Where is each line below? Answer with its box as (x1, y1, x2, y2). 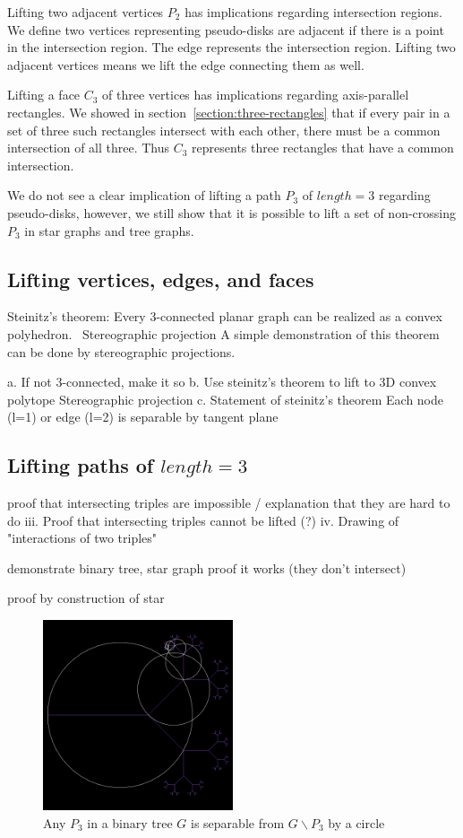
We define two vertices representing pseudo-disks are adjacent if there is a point (7, 20, 444, 39)
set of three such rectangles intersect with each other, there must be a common (7, 120, 441, 139)
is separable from (191, 813, 285, 832)
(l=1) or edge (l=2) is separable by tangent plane (7, 407, 279, 426)
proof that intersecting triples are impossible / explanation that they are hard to (7, 493, 450, 512)
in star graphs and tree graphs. (24, 221, 194, 240)
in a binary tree (87, 813, 173, 832)
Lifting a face (7, 85, 81, 104)
